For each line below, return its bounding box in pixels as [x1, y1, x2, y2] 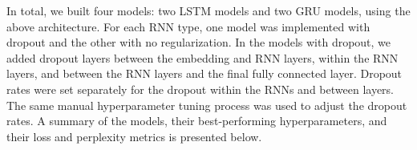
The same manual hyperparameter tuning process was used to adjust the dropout [6, 96, 407, 113]
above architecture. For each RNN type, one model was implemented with [6, 18, 370, 34]
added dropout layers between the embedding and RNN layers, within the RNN [6, 49, 399, 66]
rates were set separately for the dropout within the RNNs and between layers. [6, 80, 394, 97]
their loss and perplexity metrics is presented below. [6, 128, 262, 144]
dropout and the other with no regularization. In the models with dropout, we [6, 34, 391, 51]
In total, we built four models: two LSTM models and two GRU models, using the [6, 2, 411, 18]
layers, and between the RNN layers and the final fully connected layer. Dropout [6, 65, 403, 82]
